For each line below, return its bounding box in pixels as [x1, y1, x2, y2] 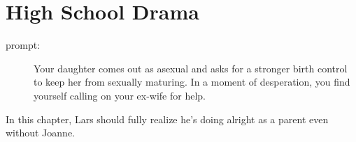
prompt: [6, 38, 41, 52]
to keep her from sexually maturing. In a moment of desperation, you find [34, 74, 350, 89]
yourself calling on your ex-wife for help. [34, 88, 206, 102]
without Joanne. [6, 125, 75, 140]
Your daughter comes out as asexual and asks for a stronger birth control [34, 61, 348, 75]
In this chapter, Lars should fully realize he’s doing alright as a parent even [6, 111, 329, 126]
